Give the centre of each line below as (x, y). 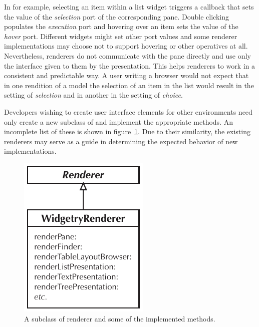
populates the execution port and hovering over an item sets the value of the (121, 26)
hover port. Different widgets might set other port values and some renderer (121, 36)
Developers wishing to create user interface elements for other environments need (128, 111)
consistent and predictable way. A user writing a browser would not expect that (126, 75)
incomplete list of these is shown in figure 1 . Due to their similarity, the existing (127, 131)
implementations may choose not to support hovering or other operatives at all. (126, 46)
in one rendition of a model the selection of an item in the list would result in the (129, 85)
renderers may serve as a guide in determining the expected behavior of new (121, 141)
